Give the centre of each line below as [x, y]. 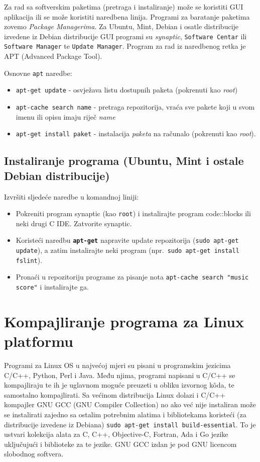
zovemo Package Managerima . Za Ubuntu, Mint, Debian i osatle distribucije [121, 26]
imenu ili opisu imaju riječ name [66, 116]
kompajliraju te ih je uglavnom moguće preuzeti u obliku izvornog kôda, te [119, 385]
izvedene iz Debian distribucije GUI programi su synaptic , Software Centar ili [125, 36]
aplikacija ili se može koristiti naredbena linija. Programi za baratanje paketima [127, 16]
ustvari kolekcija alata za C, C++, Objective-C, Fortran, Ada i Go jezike [116, 434]
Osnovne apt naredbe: [38, 73]
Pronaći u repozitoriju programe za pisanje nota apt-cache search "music [132, 277]
